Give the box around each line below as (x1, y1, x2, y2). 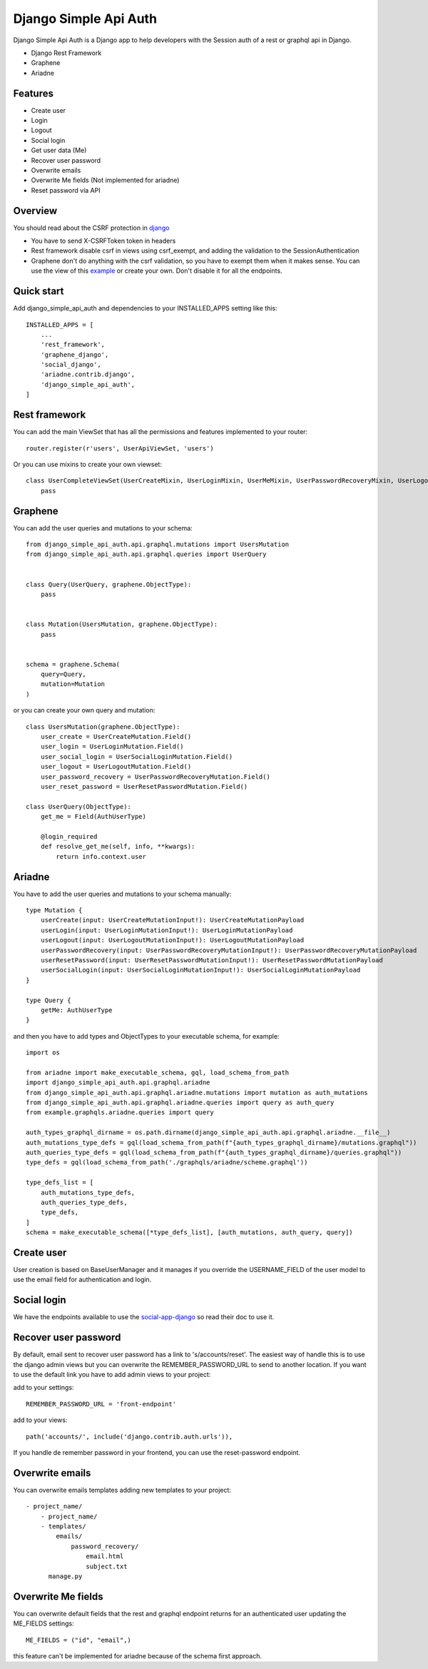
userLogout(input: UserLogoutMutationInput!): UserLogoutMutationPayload (40, 936, 305, 944)
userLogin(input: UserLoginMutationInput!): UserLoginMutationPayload (40, 926, 293, 934)
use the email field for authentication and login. (13, 1275, 152, 1284)
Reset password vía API (31, 186, 101, 194)
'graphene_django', (40, 351, 109, 358)
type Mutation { (26, 907, 83, 914)
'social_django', (40, 360, 101, 369)
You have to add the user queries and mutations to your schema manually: (13, 889, 232, 898)
